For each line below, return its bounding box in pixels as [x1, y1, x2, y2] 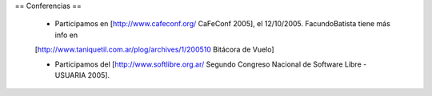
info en [54, 30, 78, 40]
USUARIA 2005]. [54, 70, 110, 79]
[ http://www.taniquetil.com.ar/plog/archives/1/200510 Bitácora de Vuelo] [34, 44, 275, 55]
